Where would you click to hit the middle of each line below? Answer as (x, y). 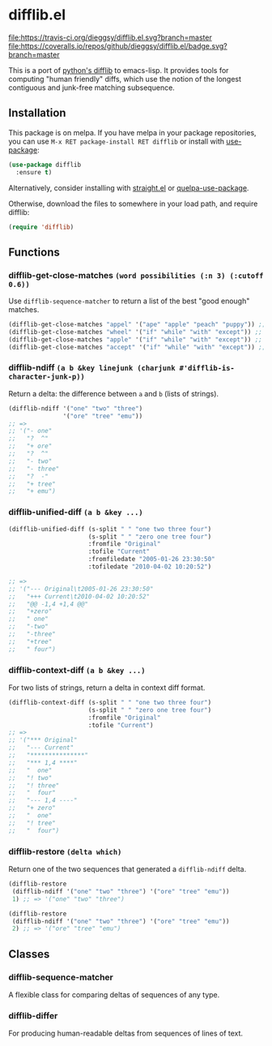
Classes (29, 954)
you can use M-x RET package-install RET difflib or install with (117, 141)
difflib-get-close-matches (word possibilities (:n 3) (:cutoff (136, 275)
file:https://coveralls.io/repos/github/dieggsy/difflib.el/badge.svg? (118, 45)
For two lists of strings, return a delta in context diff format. (107, 688)
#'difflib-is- (207, 368)
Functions (34, 252)
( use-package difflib (45, 165)
